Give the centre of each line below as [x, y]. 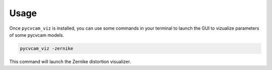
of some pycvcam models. [37, 35]
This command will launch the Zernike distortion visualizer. [70, 61]
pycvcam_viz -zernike [47, 48]
